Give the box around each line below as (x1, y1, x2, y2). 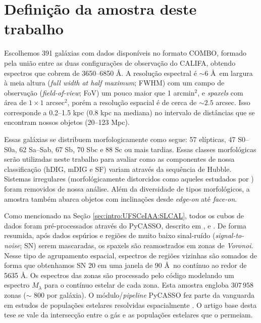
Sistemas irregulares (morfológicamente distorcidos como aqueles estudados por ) (4, 173, 254, 184)
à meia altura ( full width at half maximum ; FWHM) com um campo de (4, 77, 225, 88)
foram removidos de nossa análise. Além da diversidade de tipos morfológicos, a (4, 183, 250, 194)
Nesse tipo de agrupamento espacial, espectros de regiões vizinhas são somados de (4, 250, 257, 260)
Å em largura (211, 67, 253, 78)
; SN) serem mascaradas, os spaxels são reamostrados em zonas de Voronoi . (20, 240, 253, 250)
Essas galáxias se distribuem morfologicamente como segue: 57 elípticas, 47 (4, 134, 236, 145)
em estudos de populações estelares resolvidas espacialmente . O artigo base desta (4, 299, 257, 310)
